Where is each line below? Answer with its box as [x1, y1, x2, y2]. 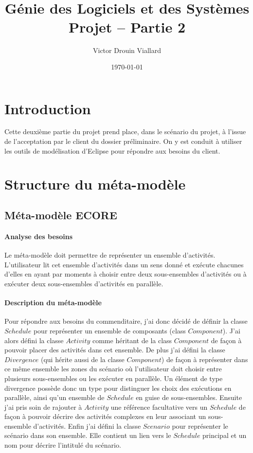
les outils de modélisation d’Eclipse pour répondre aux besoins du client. [4, 145, 220, 156]
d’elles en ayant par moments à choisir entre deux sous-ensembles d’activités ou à [4, 269, 247, 279]
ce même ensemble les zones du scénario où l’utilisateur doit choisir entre [4, 364, 222, 374]
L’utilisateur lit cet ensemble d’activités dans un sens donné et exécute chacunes [4, 259, 244, 269]
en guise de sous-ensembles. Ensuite [136, 392, 242, 402]
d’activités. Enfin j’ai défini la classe [33, 420, 141, 431]
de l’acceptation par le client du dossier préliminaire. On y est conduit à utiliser [4, 136, 242, 146]
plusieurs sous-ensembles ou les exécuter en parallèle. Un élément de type [4, 373, 223, 383]
